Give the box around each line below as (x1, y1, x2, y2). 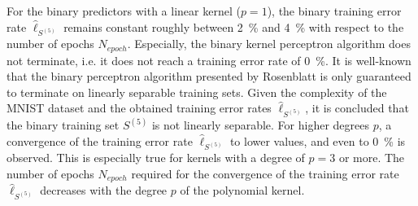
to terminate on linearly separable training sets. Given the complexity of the (7, 83, 387, 100)
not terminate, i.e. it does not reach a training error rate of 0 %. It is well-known (7, 51, 411, 68)
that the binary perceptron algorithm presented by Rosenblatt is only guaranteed (7, 68, 411, 85)
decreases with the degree (40, 182, 168, 199)
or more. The (338, 149, 405, 166)
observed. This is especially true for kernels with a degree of (7, 149, 305, 166)
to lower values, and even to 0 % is (229, 132, 406, 149)
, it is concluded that (305, 99, 409, 116)
